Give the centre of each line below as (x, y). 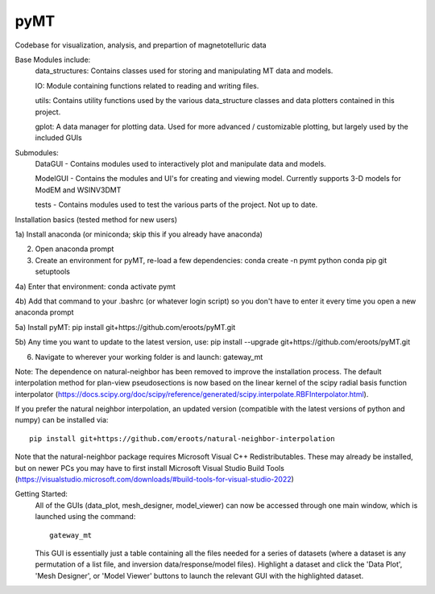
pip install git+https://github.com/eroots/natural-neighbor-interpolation (182, 438)
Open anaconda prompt (75, 249)
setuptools (52, 272)
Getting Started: (41, 494)
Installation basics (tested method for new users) (96, 219)
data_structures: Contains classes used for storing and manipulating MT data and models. (184, 71)
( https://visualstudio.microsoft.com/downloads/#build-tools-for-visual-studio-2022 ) (154, 480)
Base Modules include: (53, 60)
